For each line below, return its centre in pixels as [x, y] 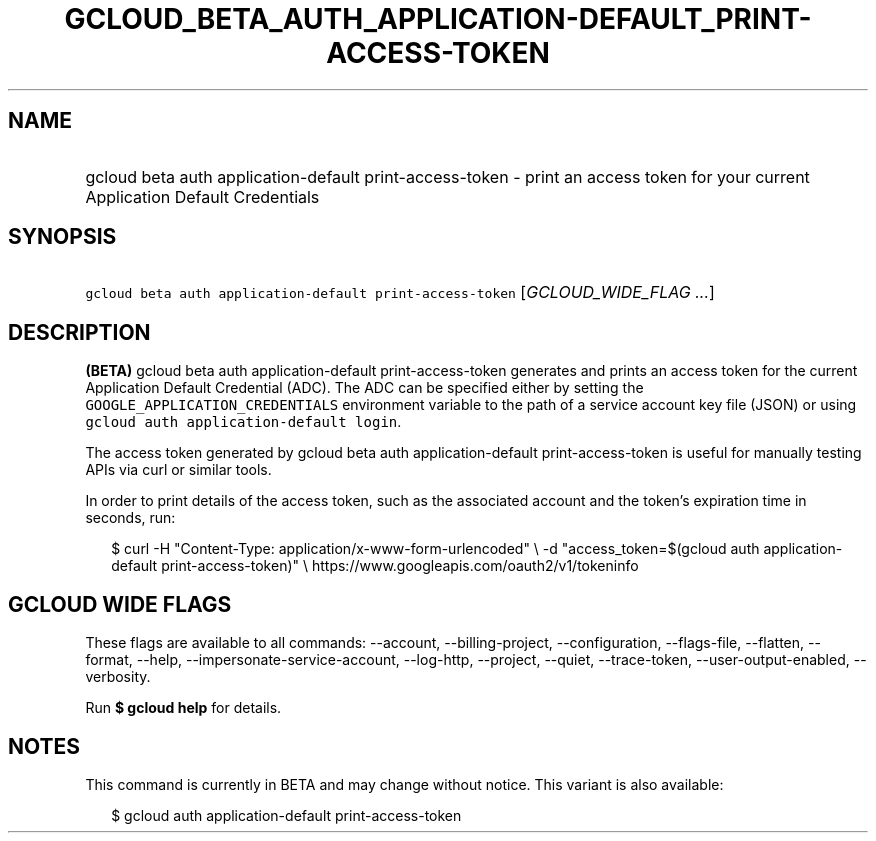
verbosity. [118, 677]
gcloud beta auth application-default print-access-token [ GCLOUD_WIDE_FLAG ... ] [400, 292]
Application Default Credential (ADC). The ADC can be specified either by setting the [364, 388]
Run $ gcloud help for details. [183, 708]
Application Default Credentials [202, 196]
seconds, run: [130, 518]
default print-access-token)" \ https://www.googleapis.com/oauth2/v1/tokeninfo [375, 566]
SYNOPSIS [62, 237]
